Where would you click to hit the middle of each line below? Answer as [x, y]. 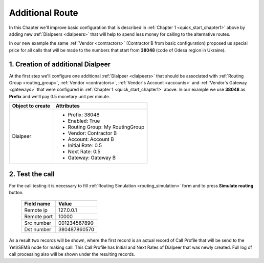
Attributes [68, 106]
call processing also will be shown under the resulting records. [72, 254]
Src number [38, 223]
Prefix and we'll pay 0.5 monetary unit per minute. [59, 96]
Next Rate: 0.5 [84, 152]
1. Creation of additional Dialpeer [60, 64]
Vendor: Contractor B [92, 133]
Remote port [39, 217]
